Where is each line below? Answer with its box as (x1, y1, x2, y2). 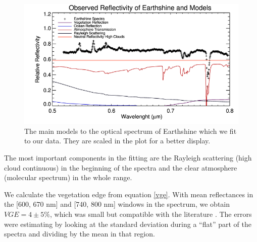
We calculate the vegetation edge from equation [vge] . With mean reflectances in (4, 189, 253, 199)
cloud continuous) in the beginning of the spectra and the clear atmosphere (4, 162, 237, 173)
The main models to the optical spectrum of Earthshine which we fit (24, 125, 237, 136)
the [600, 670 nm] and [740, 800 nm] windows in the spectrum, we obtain (4, 199, 230, 209)
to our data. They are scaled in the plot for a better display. (24, 135, 211, 146)
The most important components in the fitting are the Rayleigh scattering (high (4, 152, 252, 163)
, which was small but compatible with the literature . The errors (49, 209, 252, 219)
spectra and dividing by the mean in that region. (4, 228, 155, 239)
